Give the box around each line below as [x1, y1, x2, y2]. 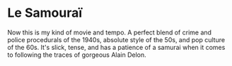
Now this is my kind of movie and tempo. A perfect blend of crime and [7, 28, 212, 37]
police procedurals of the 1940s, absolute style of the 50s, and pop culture [7, 35, 225, 44]
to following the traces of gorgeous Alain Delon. [7, 51, 146, 59]
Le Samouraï [7, 5, 83, 21]
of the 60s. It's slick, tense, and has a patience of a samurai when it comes [7, 43, 226, 51]
